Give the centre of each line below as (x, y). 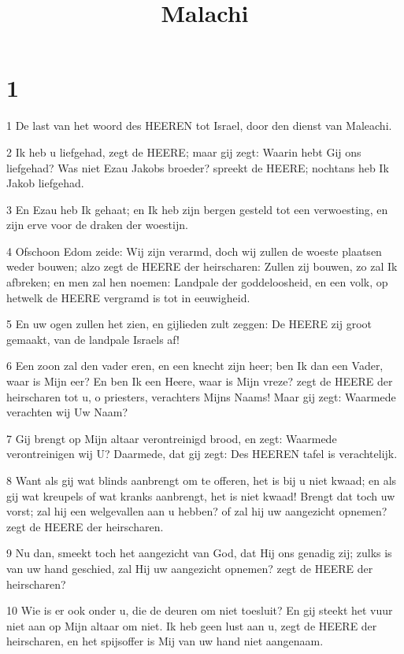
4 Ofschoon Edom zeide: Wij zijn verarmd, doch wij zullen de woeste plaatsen (194, 251)
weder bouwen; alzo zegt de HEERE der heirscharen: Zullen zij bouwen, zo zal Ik (202, 266)
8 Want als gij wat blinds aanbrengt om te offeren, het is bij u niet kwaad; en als (202, 480)
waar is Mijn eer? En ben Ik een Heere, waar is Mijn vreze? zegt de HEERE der (200, 381)
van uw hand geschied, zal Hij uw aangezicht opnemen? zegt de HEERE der (190, 568)
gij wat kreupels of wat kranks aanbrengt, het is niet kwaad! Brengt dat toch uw (201, 495)
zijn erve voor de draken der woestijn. (97, 225)
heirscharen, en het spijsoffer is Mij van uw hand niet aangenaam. (165, 641)
